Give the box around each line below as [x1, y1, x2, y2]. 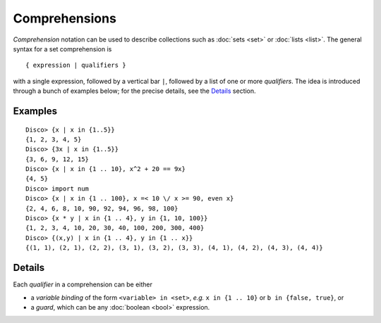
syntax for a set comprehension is [13, 44, 112, 53]
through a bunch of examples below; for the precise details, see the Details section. [13, 87, 257, 95]
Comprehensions [13, 11, 116, 26]
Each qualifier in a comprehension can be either [13, 280, 153, 289]
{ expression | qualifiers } [25, 61, 126, 70]
